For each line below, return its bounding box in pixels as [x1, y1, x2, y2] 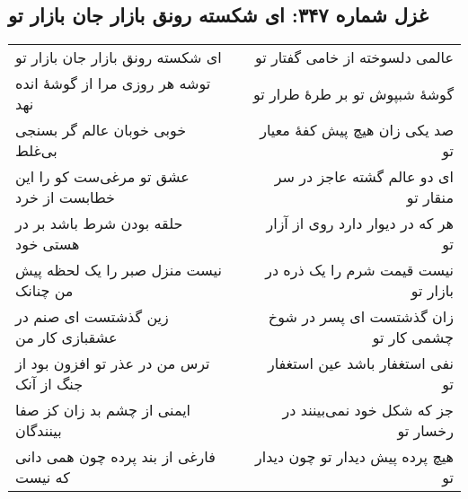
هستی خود [15, 233, 80, 255]
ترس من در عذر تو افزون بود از [15, 353, 210, 374]
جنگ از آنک [15, 373, 84, 395]
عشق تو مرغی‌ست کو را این [15, 166, 190, 188]
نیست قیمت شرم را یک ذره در [265, 259, 454, 281]
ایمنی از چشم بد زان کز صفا [15, 399, 191, 421]
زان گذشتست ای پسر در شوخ [268, 306, 454, 328]
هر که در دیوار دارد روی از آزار [266, 213, 454, 234]
